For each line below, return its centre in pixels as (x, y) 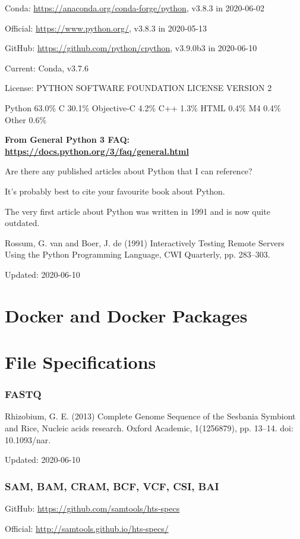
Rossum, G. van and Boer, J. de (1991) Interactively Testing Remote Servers (145, 242)
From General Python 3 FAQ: (67, 140)
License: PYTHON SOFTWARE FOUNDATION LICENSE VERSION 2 (138, 88)
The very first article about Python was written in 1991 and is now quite (138, 211)
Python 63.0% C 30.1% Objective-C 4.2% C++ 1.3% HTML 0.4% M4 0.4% (143, 107)
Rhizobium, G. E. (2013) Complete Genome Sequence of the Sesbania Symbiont (150, 416)
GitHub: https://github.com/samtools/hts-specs (92, 508)
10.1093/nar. (28, 439)
